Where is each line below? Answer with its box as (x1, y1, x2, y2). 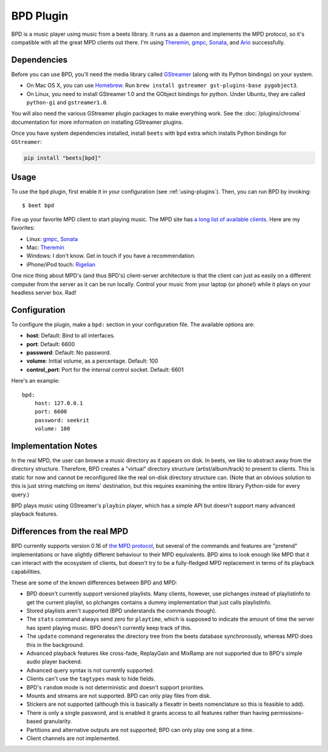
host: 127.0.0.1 (34, 400, 83, 406)
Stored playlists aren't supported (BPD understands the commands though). (26, 607, 217, 615)
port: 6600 (34, 408, 67, 415)
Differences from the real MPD (11, 526, 129, 537)
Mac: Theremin (26, 244, 65, 251)
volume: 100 (34, 425, 70, 432)
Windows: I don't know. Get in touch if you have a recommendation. (26, 252, 196, 259)
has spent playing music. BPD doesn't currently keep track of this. (26, 624, 192, 631)
